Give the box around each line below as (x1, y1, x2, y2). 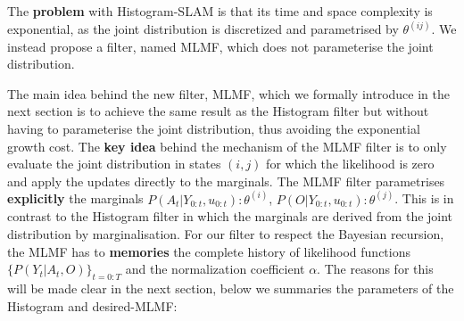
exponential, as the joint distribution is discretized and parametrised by (7, 20, 399, 38)
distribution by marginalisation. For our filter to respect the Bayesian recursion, (7, 225, 444, 243)
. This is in (394, 189, 454, 208)
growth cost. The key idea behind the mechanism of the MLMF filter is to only (7, 136, 447, 155)
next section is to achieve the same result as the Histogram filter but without (7, 102, 429, 120)
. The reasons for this (317, 259, 434, 278)
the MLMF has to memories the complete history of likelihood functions (7, 242, 411, 260)
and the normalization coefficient (125, 259, 305, 278)
